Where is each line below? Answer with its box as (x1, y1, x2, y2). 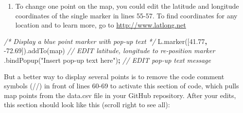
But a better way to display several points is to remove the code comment (4, 71, 225, 81)
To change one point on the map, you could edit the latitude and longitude (15, 1, 239, 11)
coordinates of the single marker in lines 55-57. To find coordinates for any (15, 10, 238, 20)
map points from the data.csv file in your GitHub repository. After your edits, (4, 90, 236, 100)
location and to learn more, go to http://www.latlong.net (15, 20, 186, 30)
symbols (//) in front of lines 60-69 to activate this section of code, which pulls (4, 81, 239, 91)
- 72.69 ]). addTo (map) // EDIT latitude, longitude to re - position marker (4, 45, 215, 56)
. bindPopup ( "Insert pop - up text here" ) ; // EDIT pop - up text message (4, 55, 211, 65)
